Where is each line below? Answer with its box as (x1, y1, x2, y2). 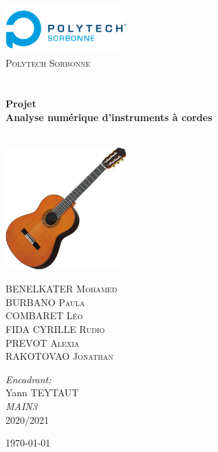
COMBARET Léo (6, 308, 83, 323)
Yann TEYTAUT (6, 385, 79, 400)
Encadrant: (6, 372, 52, 386)
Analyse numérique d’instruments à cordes (6, 109, 212, 124)
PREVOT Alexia (6, 335, 80, 349)
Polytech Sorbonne (6, 56, 91, 70)
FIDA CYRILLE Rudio (6, 322, 105, 336)
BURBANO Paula (6, 294, 85, 309)
